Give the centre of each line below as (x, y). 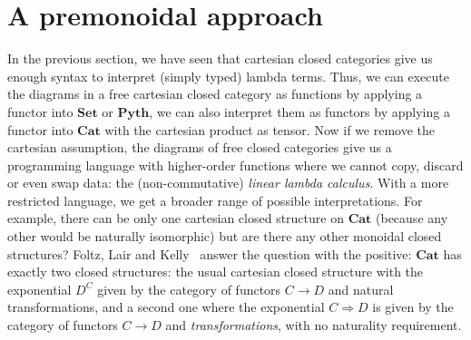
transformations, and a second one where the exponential (166, 307)
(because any (412, 218)
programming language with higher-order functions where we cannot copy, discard (235, 165)
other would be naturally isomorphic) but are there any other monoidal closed (225, 236)
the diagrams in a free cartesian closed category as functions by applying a (215, 94)
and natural (361, 289)
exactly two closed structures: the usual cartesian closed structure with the (216, 272)
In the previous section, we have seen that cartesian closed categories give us (220, 58)
